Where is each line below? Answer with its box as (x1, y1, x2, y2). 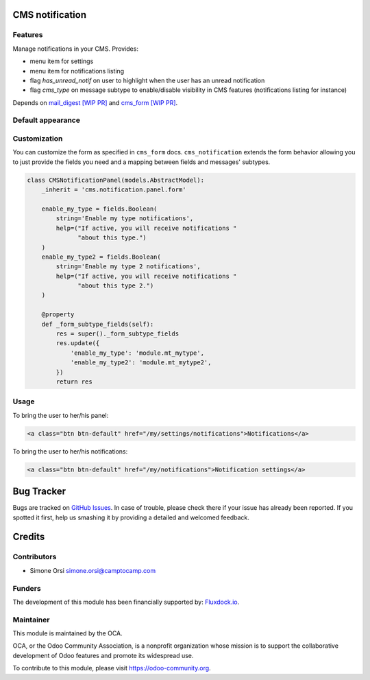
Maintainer (12, 615, 50, 624)
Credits (12, 531, 45, 543)
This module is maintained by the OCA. (12, 629, 123, 637)
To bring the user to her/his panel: (12, 411, 109, 419)
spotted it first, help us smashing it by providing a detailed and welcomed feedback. (12, 513, 249, 521)
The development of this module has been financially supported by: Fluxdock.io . (12, 598, 240, 606)
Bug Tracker (12, 486, 66, 497)
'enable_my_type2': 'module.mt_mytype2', (70, 359, 212, 366)
